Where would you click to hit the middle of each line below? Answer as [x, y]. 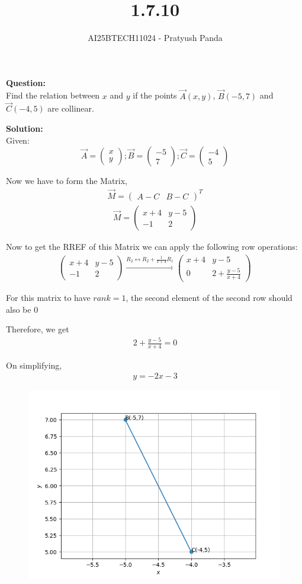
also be [19, 309]
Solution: [25, 128]
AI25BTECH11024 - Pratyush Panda [155, 38]
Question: [26, 82]
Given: [18, 140]
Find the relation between [53, 95]
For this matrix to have [48, 297]
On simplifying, [34, 365]
